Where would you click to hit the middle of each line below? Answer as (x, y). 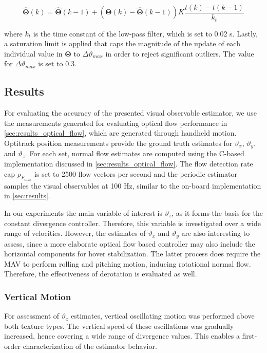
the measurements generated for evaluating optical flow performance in (116, 123)
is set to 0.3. (58, 63)
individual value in (33, 53)
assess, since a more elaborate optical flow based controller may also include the (130, 243)
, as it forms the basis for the (217, 212)
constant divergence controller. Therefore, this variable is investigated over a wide (132, 223)
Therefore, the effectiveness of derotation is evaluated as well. (101, 274)
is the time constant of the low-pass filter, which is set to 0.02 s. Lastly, (145, 33)
